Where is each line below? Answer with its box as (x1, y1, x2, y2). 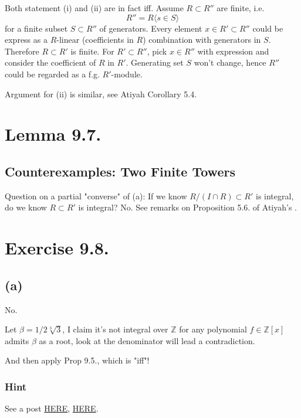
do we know (5, 201, 47, 213)
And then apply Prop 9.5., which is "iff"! (5, 354, 150, 366)
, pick (147, 45, 167, 57)
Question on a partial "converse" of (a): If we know (5, 189, 187, 202)
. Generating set (126, 56, 184, 69)
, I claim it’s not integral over (62, 323, 168, 335)
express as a (5, 33, 48, 46)
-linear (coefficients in (56, 33, 134, 46)
